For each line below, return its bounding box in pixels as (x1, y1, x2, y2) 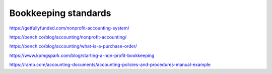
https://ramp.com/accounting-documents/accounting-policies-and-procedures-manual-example (9, 61, 211, 67)
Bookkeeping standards (9, 7, 111, 18)
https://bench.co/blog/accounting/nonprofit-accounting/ (9, 34, 127, 40)
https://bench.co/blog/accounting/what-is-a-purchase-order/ (9, 43, 137, 49)
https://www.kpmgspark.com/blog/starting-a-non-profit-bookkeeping (9, 52, 155, 58)
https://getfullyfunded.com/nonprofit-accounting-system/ (9, 25, 129, 31)
